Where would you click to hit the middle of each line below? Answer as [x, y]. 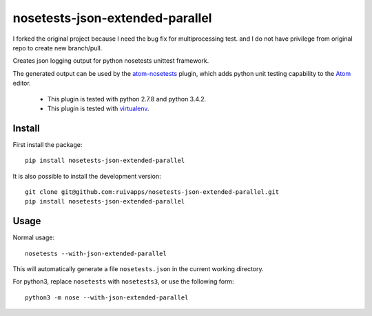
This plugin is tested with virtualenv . [98, 108]
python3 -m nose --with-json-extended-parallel [107, 297]
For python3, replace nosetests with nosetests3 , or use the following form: [123, 282]
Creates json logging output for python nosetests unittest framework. [111, 61]
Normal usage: [34, 237]
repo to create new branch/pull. [58, 48]
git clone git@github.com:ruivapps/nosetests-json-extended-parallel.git [152, 192]
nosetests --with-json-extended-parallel [96, 253]
